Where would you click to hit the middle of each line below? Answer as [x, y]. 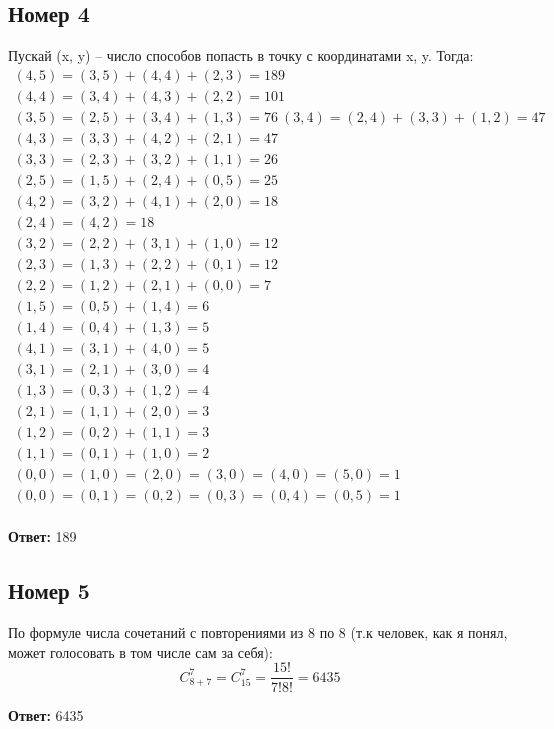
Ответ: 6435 [46, 714]
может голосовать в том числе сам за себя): [140, 651]
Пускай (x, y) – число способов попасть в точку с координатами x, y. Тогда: [241, 55]
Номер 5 [49, 590]
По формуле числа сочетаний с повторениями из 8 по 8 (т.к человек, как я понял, [258, 632]
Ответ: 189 [42, 536]
